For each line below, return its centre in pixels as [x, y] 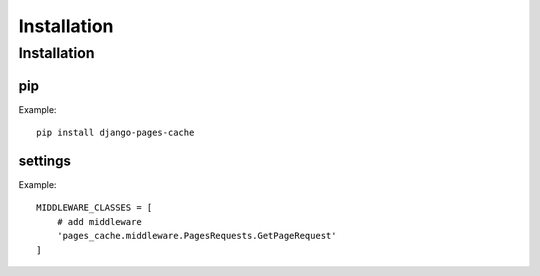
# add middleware [99, 221]
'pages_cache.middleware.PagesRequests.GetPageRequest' [196, 236]
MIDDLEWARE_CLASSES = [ [94, 208]
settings [45, 160]
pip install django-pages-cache [115, 133]
